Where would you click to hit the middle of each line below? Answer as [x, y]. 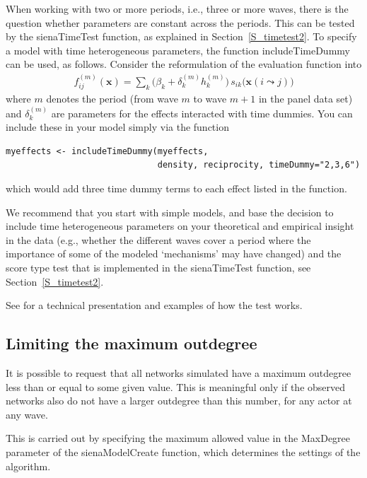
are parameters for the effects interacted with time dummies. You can [202, 113]
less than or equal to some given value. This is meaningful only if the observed [176, 386]
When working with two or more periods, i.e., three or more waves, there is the [177, 8]
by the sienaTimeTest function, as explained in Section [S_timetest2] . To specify [181, 36]
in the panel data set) [305, 99]
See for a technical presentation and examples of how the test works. [154, 305]
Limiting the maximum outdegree [132, 343]
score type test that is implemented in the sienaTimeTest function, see [158, 267]
